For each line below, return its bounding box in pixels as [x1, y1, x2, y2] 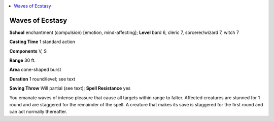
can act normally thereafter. [9, 109, 67, 115]
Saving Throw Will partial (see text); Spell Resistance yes [9, 85, 131, 91]
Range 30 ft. [9, 57, 36, 63]
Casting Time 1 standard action [9, 38, 76, 45]
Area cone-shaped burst [9, 66, 61, 73]
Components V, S [9, 48, 47, 54]
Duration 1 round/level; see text [9, 76, 76, 82]
